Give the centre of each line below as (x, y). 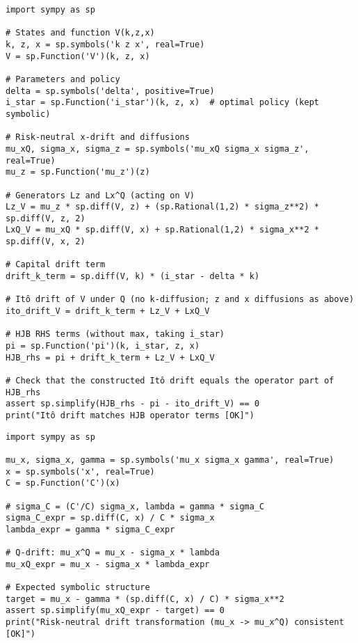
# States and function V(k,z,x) (80, 33)
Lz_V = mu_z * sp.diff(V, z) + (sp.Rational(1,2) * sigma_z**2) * (163, 207)
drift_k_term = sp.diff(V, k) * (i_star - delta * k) (133, 277)
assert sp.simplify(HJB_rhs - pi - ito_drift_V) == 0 (133, 404)
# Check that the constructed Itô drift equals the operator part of (170, 381)
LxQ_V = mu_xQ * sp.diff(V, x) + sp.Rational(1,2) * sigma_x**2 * (163, 230)
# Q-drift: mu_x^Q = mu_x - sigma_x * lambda (113, 553)
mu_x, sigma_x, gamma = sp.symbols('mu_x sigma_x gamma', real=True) (170, 460)
